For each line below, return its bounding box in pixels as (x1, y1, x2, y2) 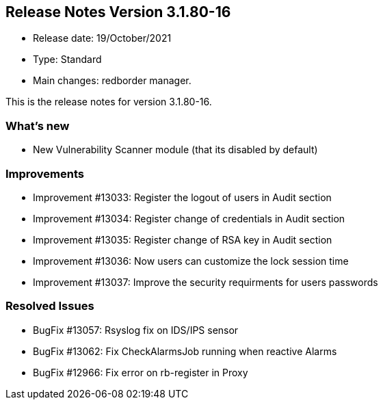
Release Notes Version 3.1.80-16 (5, 3, 231, 21)
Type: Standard (33, 53, 102, 66)
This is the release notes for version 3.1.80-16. (5, 96, 212, 108)
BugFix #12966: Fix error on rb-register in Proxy (33, 366, 248, 378)
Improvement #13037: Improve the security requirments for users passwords (33, 276, 378, 288)
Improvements (5, 166, 84, 181)
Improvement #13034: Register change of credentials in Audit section (33, 212, 345, 224)
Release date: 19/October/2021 (33, 32, 172, 44)
